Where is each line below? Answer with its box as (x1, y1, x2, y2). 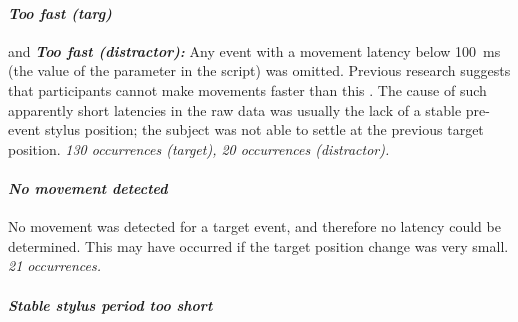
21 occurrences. (8, 255, 102, 276)
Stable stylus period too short (8, 294, 213, 315)
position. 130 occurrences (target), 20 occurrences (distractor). (8, 138, 390, 159)
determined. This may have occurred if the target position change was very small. (8, 235, 509, 256)
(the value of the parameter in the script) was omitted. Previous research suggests (8, 60, 511, 81)
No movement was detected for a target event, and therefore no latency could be (8, 216, 501, 237)
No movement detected (8, 177, 168, 198)
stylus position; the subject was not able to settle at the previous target (44, 119, 484, 140)
